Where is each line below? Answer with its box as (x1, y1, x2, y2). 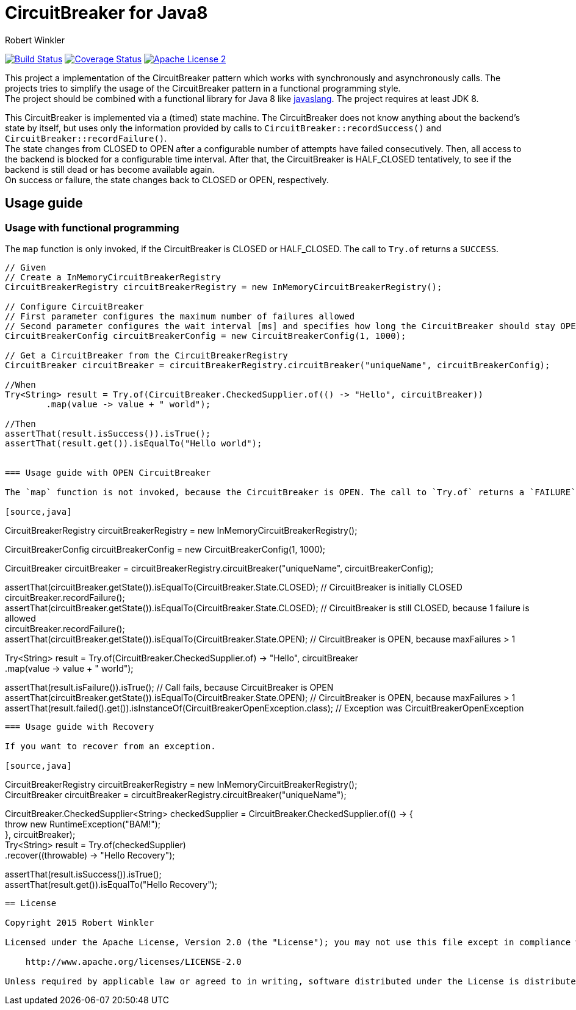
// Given (5, 262, 46, 272)
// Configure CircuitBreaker (5, 301, 144, 311)
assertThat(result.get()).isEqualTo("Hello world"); (5, 438, 262, 448)
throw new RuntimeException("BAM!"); (5, 818, 161, 829)
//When (5, 379, 36, 390)
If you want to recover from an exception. (5, 741, 216, 751)
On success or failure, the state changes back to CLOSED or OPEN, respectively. (5, 174, 329, 185)
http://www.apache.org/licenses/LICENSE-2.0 (25, 956, 242, 967)
